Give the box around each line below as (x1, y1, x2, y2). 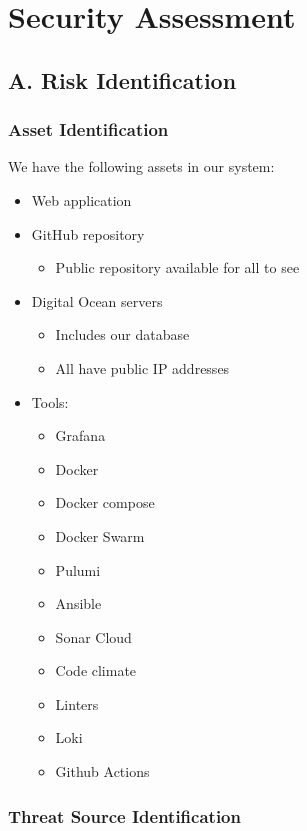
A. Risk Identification (8, 64, 237, 95)
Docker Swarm (55, 525, 145, 546)
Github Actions (55, 761, 150, 782)
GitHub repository (31, 223, 145, 244)
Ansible (55, 593, 102, 614)
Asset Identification (8, 117, 169, 142)
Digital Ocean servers (31, 290, 163, 311)
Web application (31, 189, 132, 210)
